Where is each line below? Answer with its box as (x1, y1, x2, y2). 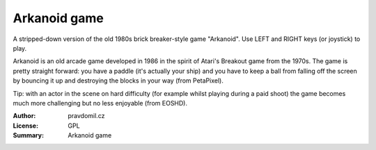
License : (13, 122, 38, 130)
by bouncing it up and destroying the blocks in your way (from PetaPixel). (13, 76, 224, 85)
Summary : (13, 131, 45, 140)
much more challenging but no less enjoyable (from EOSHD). (13, 99, 188, 107)
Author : (13, 112, 36, 120)
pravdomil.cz (68, 112, 105, 120)
